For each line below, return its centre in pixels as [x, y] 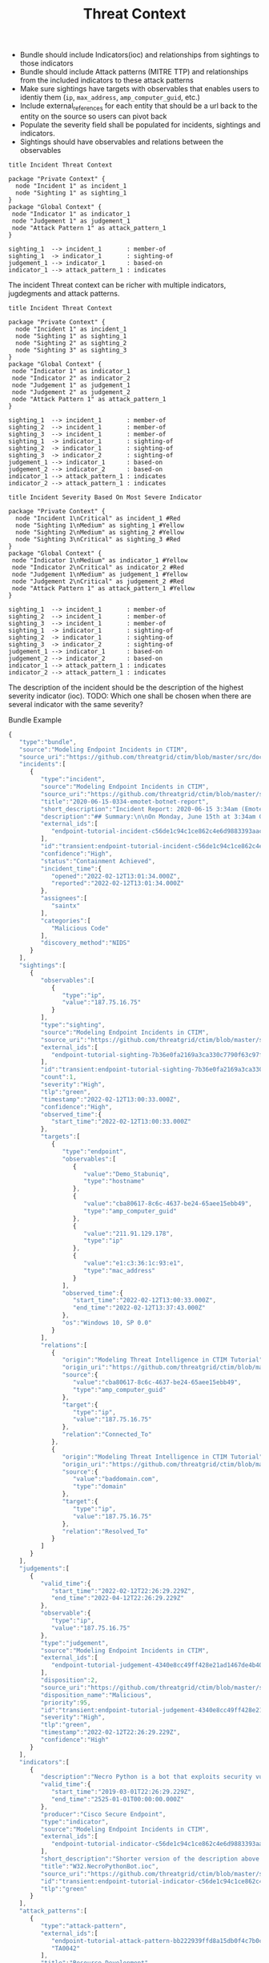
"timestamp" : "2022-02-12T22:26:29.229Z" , [110, 1732]
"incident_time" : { [71, 869]
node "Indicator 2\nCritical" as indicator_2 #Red [98, 567]
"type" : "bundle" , [48, 742]
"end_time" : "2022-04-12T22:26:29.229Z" [117, 1599]
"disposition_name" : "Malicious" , [96, 1695]
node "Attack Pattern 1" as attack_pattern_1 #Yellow [103, 588]
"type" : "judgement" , [75, 1643]
